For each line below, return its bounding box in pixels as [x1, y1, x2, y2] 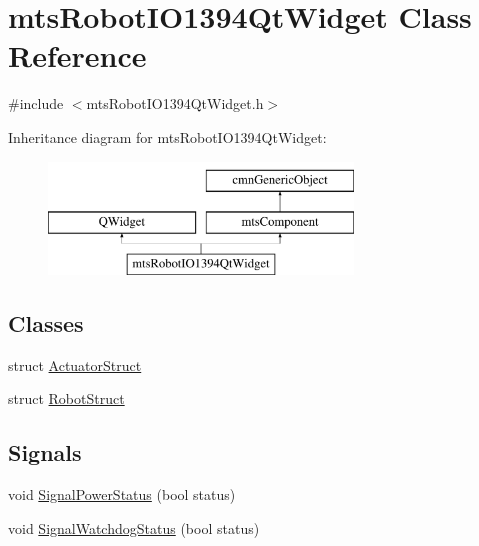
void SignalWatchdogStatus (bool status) [8, 517, 260, 538]
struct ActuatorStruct [8, 354, 142, 375]
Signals [8, 437, 82, 468]
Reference [8, 35, 147, 76]
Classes [8, 307, 84, 338]
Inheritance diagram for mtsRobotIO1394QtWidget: [8, 126, 327, 147]
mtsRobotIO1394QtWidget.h [86, 93, 264, 114]
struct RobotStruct [8, 388, 125, 409]
